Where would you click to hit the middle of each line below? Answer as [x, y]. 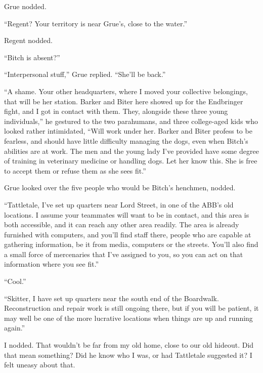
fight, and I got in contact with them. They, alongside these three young [116, 111]
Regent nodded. [28, 40]
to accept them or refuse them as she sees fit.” [75, 170]
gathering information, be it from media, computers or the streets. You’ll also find [131, 244]
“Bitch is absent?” [32, 57]
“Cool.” [15, 281]
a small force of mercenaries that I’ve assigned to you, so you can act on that [124, 254]
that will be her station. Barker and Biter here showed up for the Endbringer [124, 101]
